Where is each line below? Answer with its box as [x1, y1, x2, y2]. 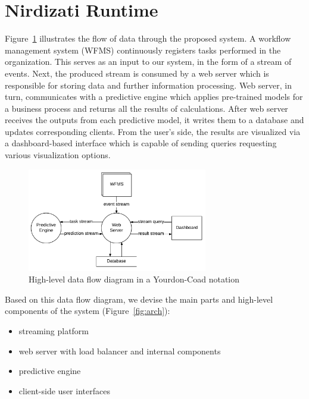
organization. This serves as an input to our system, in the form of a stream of [5, 55, 292, 68]
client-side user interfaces [18, 384, 110, 397]
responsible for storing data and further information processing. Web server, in [5, 78, 292, 91]
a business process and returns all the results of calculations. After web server [5, 102, 288, 114]
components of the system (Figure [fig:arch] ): [5, 304, 170, 317]
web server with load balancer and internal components [18, 344, 221, 357]
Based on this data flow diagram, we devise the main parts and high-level [5, 293, 273, 305]
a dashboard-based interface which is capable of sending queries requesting [5, 137, 277, 149]
